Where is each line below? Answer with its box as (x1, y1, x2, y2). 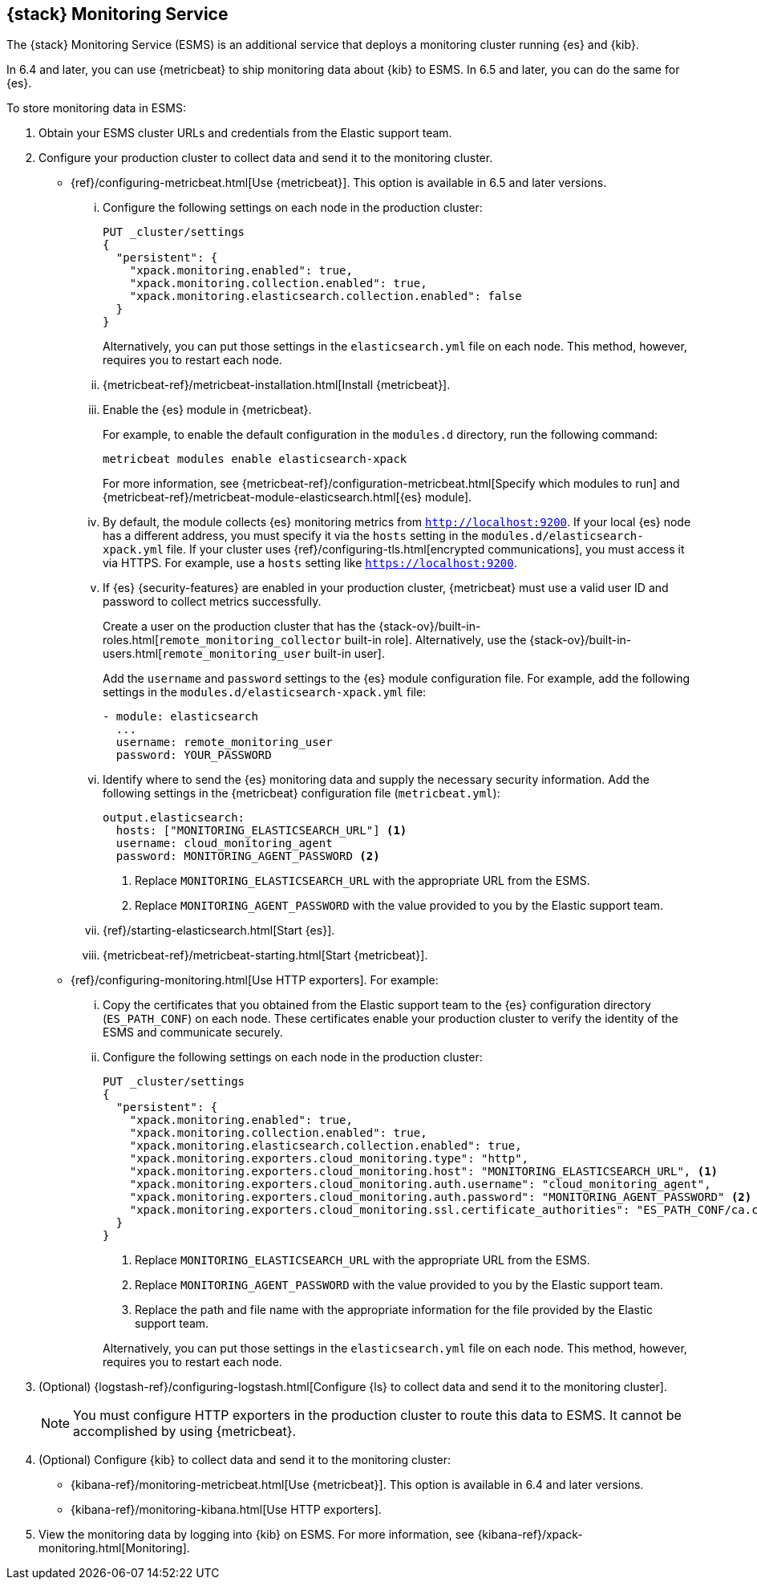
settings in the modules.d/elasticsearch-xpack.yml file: (103, 685, 427, 700)
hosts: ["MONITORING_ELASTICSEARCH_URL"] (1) (115, 824, 407, 838)
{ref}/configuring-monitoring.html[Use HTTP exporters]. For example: (71, 973, 439, 988)
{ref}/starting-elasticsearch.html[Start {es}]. (103, 923, 335, 938)
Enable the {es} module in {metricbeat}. (103, 403, 312, 417)
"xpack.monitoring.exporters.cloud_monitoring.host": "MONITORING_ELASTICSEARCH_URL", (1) (129, 1165, 719, 1178)
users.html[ (103, 647, 163, 661)
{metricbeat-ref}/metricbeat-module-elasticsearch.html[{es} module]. (103, 490, 472, 505)
